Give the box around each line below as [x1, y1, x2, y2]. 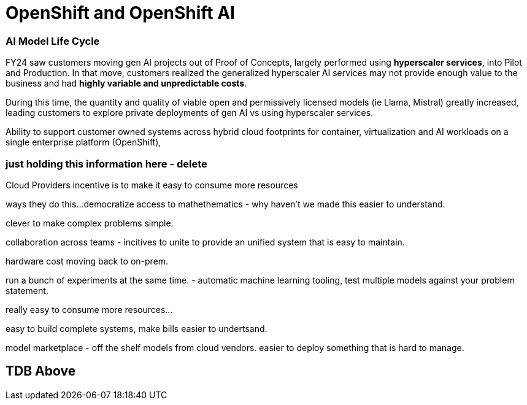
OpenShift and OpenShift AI [6, 2, 235, 23]
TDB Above [6, 363, 76, 379]
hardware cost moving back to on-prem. [6, 255, 169, 266]
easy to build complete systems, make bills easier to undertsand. [6, 323, 267, 334]
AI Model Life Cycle [6, 34, 100, 47]
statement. [6, 285, 48, 296]
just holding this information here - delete [6, 157, 207, 170]
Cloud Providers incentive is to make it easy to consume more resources [6, 179, 298, 190]
